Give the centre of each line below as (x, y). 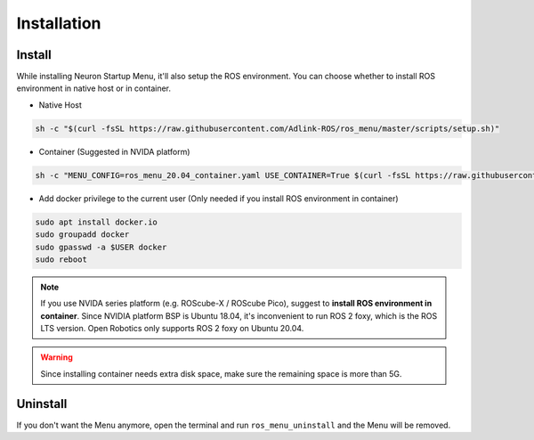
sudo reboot (61, 259)
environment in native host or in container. (94, 88)
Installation (59, 23)
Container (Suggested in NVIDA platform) (114, 151)
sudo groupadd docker (82, 235)
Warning (57, 357)
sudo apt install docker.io (96, 222)
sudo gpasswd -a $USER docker (101, 247)
